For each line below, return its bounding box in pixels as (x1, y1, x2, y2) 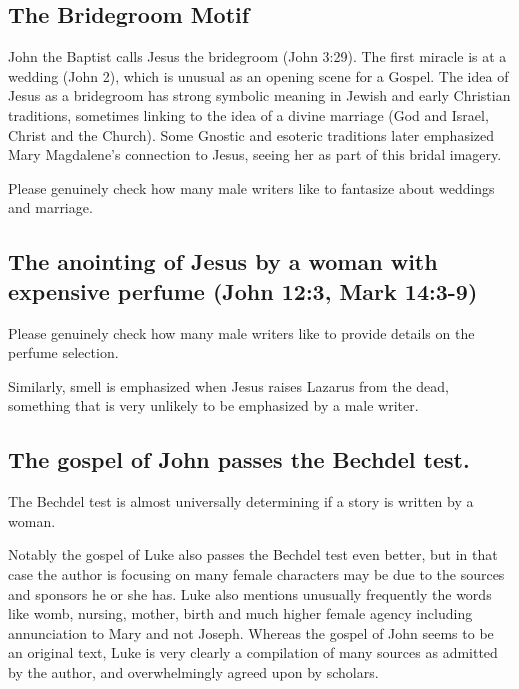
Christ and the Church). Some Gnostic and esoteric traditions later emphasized (8, 124, 495, 145)
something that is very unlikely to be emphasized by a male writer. (8, 395, 419, 416)
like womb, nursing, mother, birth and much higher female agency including (8, 603, 473, 624)
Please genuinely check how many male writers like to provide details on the (8, 322, 475, 343)
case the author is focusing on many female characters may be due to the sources (8, 563, 505, 584)
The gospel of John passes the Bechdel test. (8, 444, 470, 475)
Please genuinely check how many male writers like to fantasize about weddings (8, 177, 495, 198)
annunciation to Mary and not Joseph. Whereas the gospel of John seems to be (8, 622, 494, 643)
